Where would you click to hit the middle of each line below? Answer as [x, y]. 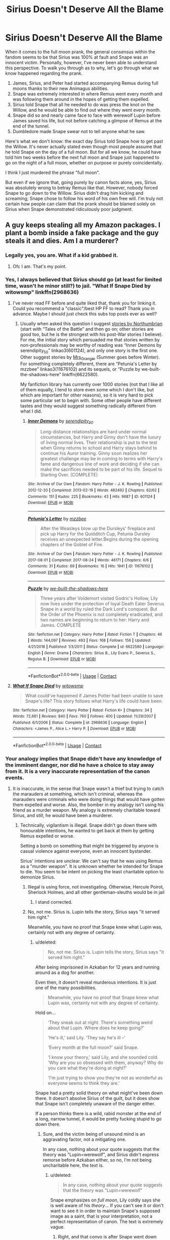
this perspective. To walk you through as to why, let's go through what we [82, 68]
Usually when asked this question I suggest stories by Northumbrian [91, 323]
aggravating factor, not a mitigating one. [84, 1139]
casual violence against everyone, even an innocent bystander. [86, 851]
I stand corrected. [54, 902]
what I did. [31, 411]
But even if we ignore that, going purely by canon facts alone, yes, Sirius [81, 182]
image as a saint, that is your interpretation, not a [101, 1216]
